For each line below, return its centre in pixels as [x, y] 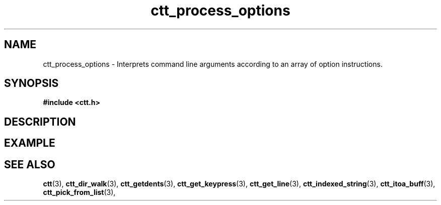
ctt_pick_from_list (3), [79, 192]
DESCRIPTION [40, 122]
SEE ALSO [30, 164]
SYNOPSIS [31, 83]
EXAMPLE [30, 143]
